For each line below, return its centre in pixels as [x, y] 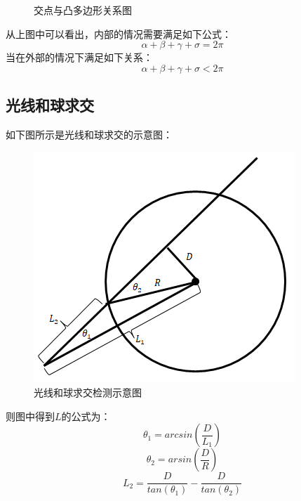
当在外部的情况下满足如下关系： [79, 57]
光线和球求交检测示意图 [88, 392]
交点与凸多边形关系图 [83, 10]
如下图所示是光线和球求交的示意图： [89, 134]
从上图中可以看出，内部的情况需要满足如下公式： [119, 33]
